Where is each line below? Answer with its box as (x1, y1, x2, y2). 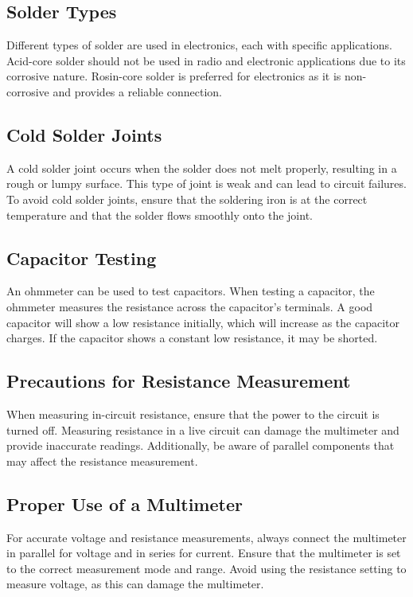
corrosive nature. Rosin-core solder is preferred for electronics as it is (6, 68, 341, 84)
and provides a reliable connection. (53, 83, 222, 99)
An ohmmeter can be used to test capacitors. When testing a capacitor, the (6, 283, 375, 299)
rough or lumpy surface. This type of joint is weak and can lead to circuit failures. (6, 175, 407, 192)
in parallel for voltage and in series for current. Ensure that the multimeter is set (6, 544, 401, 561)
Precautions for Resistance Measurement (6, 369, 351, 393)
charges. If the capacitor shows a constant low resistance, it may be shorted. (6, 330, 378, 346)
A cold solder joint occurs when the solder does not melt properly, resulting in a (6, 159, 397, 176)
